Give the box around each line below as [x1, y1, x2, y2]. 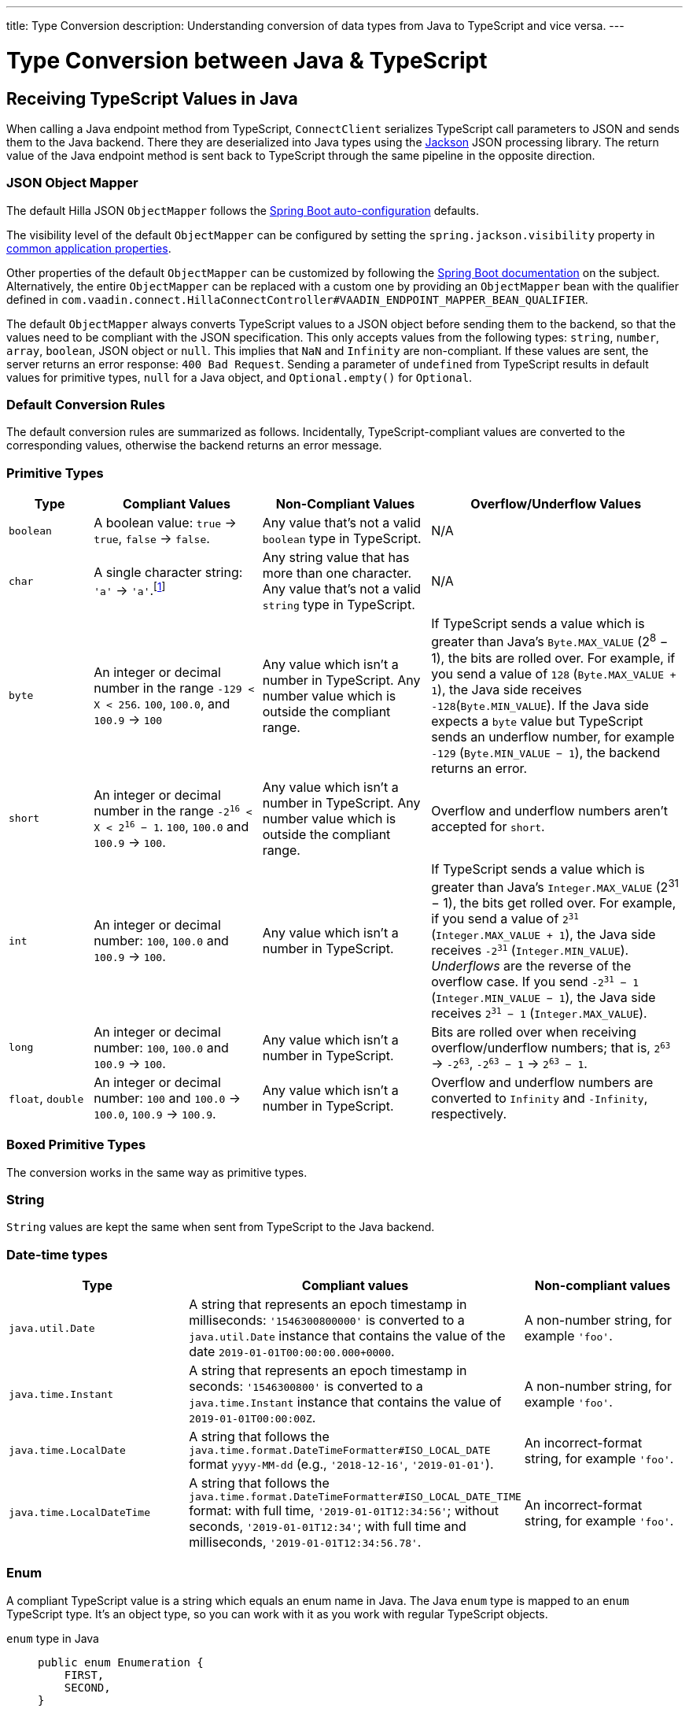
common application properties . [6, 241, 171, 255]
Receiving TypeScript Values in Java [6, 88, 298, 109]
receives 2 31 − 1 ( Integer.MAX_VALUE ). [431, 1004, 647, 1021]
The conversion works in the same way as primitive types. [6, 1165, 308, 1179]
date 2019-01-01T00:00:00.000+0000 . [189, 1344, 395, 1360]
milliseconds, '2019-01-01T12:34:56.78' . [189, 1534, 422, 1551]
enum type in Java [6, 1631, 99, 1645]
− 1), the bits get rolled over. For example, [431, 894, 676, 911]
